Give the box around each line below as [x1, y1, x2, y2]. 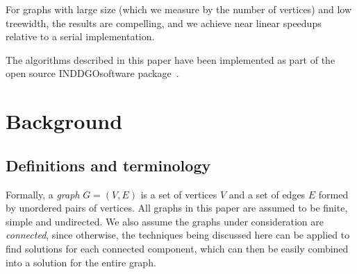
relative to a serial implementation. [6, 29, 155, 44]
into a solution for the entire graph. [6, 255, 156, 269]
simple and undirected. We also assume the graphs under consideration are [6, 214, 324, 228]
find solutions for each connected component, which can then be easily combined [6, 241, 349, 255]
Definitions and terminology [6, 154, 211, 175]
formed [318, 187, 349, 201]
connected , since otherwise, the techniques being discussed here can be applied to [6, 228, 350, 242]
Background [6, 107, 123, 135]
